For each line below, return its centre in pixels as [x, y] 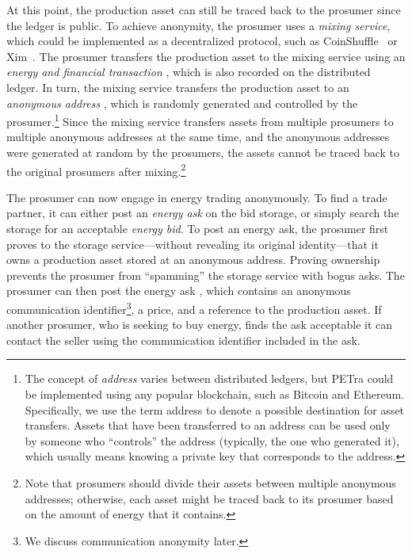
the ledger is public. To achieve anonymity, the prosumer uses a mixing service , [198, 25]
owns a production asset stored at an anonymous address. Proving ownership [193, 260]
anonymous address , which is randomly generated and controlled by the [182, 103]
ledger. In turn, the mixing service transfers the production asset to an [178, 87]
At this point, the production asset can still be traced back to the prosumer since [204, 10]
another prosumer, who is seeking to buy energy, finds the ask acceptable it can [200, 325]
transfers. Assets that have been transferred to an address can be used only [208, 425]
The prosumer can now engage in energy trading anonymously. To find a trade [197, 197]
